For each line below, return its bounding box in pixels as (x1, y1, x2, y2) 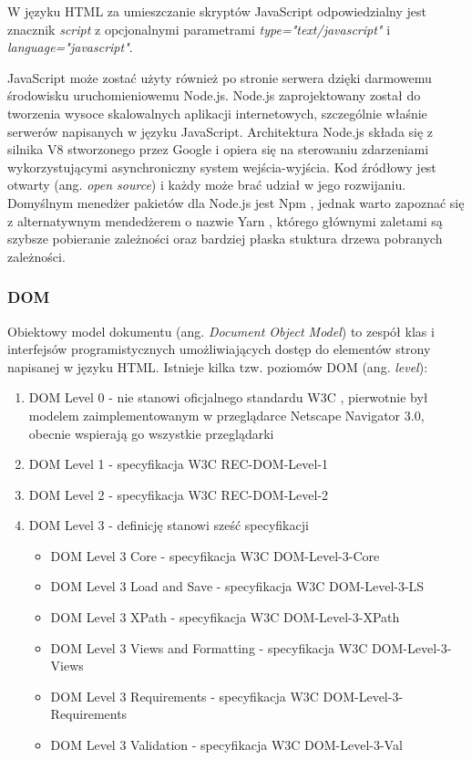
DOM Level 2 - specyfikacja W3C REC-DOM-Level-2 (28, 484, 329, 504)
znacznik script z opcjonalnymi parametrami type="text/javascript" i (7, 19, 391, 38)
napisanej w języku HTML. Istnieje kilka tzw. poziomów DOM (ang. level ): (7, 357, 428, 376)
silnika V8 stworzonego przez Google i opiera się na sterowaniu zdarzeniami (7, 140, 429, 159)
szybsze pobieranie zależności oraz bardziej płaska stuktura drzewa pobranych (7, 229, 443, 248)
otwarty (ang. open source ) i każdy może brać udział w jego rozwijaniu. (7, 175, 406, 194)
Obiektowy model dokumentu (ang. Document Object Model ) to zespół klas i (7, 321, 435, 340)
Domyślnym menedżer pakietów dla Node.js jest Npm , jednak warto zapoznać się (7, 193, 465, 212)
